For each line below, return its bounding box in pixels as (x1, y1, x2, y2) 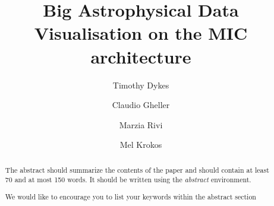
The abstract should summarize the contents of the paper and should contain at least (5, 164, 269, 175)
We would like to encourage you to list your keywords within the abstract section (5, 191, 256, 201)
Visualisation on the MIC (34, 21, 248, 45)
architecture (90, 44, 191, 68)
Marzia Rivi (119, 118, 163, 131)
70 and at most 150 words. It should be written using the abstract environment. (5, 175, 251, 185)
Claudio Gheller (112, 99, 170, 111)
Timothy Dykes (112, 78, 169, 91)
